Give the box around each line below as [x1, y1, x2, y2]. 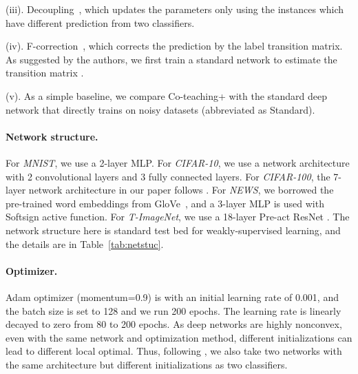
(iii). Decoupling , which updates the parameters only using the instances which [6, 2, 344, 16]
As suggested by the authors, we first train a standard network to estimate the [6, 52, 337, 66]
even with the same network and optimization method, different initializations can [6, 330, 352, 344]
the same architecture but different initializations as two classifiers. [6, 357, 288, 371]
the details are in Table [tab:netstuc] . [6, 236, 164, 251]
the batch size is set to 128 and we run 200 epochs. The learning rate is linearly [6, 303, 341, 318]
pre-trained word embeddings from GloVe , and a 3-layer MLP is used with [6, 196, 324, 210]
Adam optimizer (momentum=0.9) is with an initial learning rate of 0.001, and [6, 289, 339, 304]
